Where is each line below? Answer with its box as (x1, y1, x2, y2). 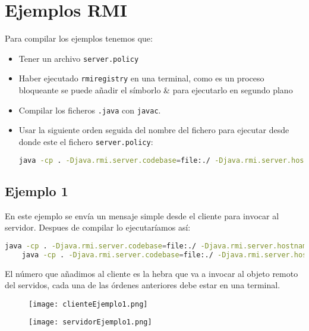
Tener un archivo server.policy (18, 52, 139, 64)
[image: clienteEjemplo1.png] (29, 300, 148, 308)
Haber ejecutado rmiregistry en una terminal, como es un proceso (18, 72, 264, 84)
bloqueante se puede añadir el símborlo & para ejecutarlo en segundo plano (18, 84, 293, 96)
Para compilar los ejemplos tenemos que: (5, 32, 153, 45)
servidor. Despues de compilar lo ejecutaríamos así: (5, 221, 191, 234)
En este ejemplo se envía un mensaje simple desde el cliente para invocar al (5, 209, 279, 222)
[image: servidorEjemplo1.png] (29, 318, 152, 327)
